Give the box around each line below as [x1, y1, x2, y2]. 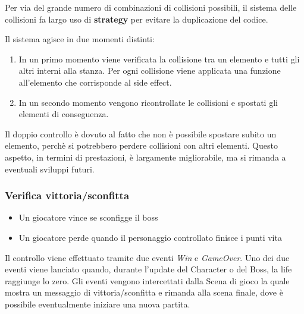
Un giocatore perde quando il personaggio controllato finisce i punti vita [18, 231, 282, 243]
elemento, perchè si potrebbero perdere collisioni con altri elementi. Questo [5, 139, 278, 152]
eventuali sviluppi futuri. [5, 162, 95, 175]
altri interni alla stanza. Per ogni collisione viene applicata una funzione [18, 64, 281, 77]
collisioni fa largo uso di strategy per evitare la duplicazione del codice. [5, 12, 268, 25]
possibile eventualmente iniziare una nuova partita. [5, 297, 190, 310]
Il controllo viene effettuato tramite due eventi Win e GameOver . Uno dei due [5, 251, 290, 263]
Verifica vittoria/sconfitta [5, 188, 130, 203]
